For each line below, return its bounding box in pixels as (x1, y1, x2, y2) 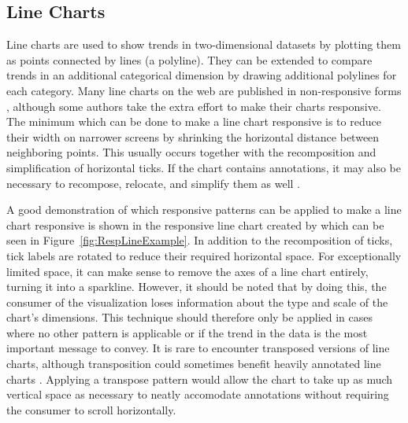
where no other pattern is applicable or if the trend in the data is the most (6, 324, 368, 340)
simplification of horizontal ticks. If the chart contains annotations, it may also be (6, 159, 401, 175)
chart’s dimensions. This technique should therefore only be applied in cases (6, 309, 373, 326)
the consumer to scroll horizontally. (6, 401, 176, 417)
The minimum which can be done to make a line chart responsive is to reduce (6, 113, 381, 130)
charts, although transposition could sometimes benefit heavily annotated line (6, 355, 381, 372)
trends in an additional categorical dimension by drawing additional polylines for (6, 67, 397, 83)
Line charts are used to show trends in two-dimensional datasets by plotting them (6, 36, 401, 53)
